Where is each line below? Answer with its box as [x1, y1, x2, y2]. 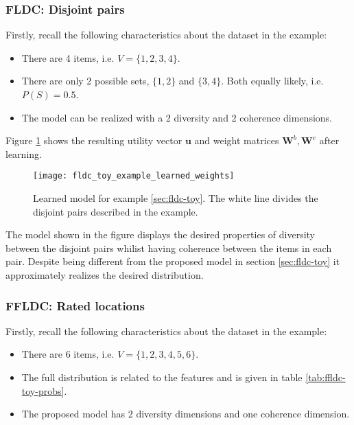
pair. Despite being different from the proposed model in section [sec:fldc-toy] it [5, 254, 340, 268]
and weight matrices [194, 133, 279, 148]
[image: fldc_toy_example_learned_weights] [33, 171, 235, 181]
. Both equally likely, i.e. [221, 73, 324, 88]
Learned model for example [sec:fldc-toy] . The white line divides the [33, 191, 318, 205]
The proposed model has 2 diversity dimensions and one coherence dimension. [21, 406, 350, 421]
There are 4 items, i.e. [21, 50, 115, 65]
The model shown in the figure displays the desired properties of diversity [5, 227, 315, 242]
